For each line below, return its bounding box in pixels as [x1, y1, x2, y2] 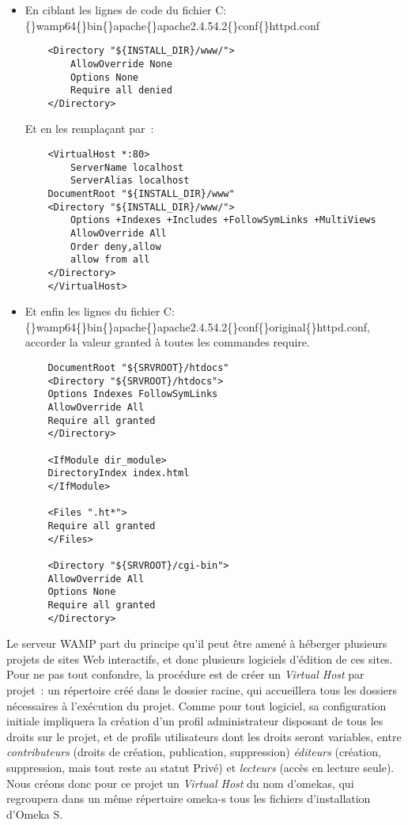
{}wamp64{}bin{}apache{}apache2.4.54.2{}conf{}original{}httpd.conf [25, 318, 367, 335]
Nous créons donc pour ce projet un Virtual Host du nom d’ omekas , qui [6, 774, 354, 791]
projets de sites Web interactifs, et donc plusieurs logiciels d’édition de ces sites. [6, 650, 393, 667]
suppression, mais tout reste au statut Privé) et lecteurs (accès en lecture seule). [6, 759, 395, 775]
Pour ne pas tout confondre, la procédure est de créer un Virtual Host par [6, 666, 365, 683]
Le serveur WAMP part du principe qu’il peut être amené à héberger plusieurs [6, 635, 387, 652]
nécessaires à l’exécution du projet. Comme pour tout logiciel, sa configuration [6, 697, 387, 713]
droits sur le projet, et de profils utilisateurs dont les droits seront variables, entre [6, 728, 402, 744]
